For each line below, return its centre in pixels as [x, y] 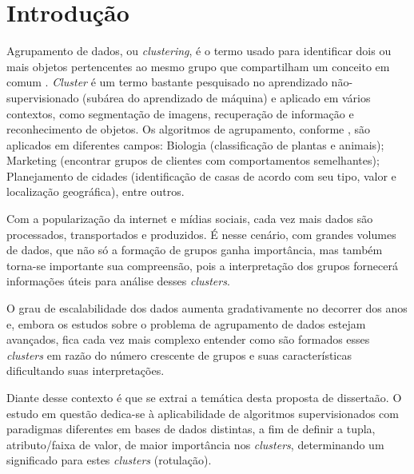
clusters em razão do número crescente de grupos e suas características [179, 355]
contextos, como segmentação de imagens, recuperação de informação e [180, 113]
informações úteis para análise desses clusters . [118, 281]
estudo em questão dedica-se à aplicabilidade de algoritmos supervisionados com [203, 413]
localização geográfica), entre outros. [96, 191]
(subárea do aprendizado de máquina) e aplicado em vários [227, 97]
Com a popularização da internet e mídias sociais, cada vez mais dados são [190, 219]
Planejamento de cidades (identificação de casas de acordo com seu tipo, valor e [201, 175]
